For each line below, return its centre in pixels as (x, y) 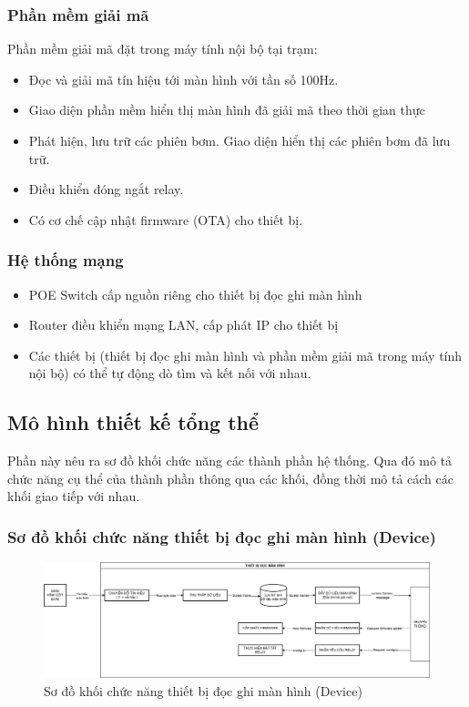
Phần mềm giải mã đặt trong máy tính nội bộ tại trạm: (163, 49)
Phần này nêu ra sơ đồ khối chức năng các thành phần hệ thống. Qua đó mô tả (230, 461)
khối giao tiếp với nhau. (74, 496)
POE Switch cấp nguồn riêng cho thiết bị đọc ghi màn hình (195, 294)
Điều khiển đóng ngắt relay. (106, 189)
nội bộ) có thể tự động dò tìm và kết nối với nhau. (170, 373)
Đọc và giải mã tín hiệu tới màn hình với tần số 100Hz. (184, 79)
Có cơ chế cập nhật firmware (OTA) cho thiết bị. (166, 219)
